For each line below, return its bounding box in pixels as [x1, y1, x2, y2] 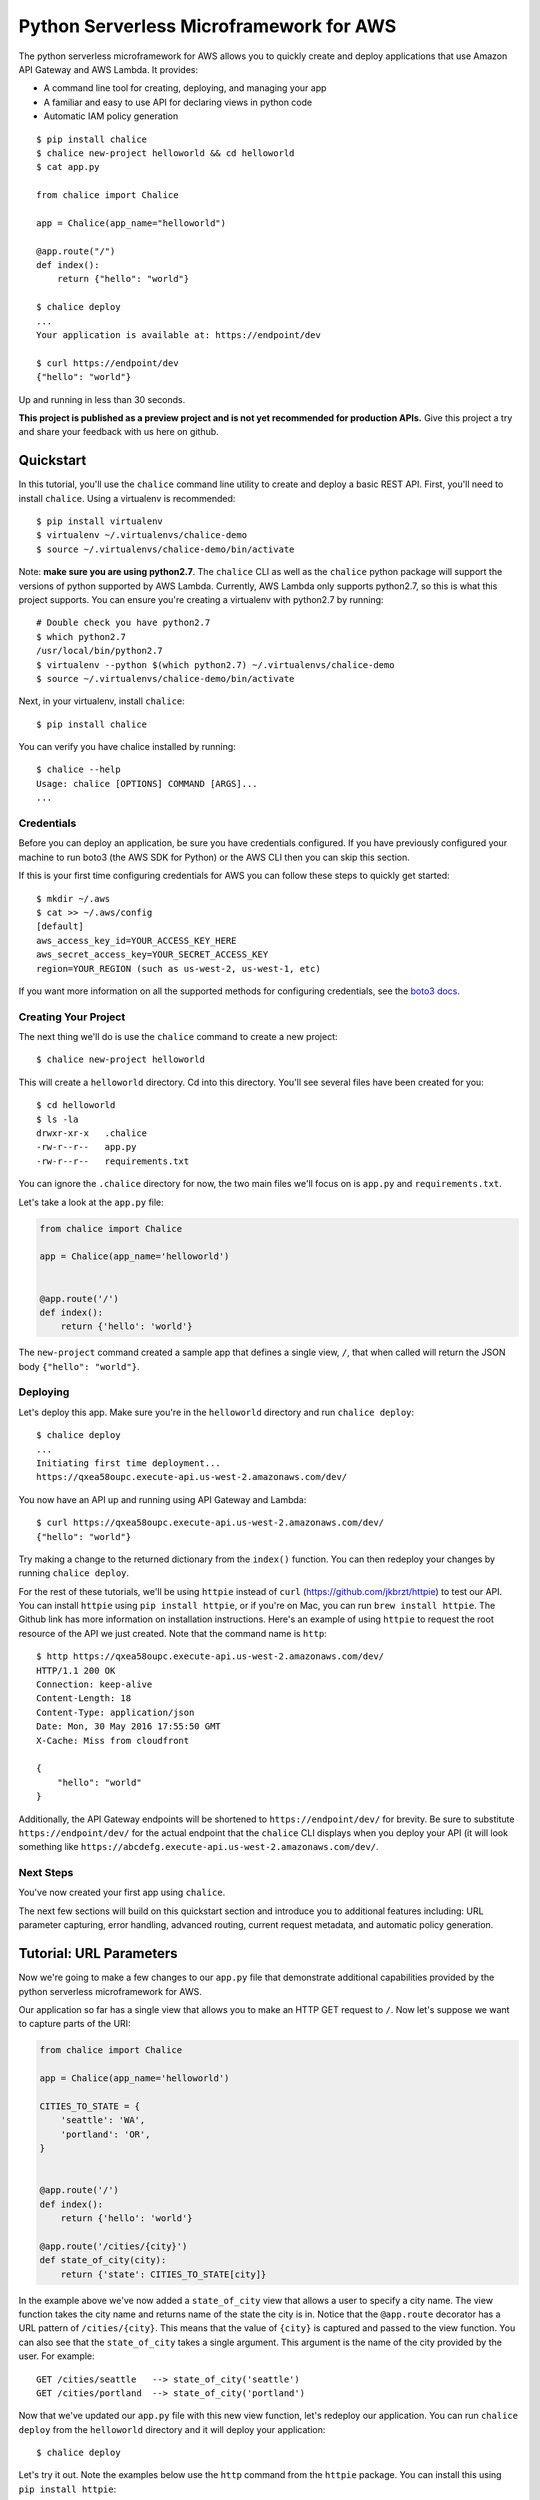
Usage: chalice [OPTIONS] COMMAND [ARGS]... [36, 778, 259, 789]
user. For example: [18, 2350, 95, 2362]
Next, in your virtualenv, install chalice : [18, 695, 185, 707]
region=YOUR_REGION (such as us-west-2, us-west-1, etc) [36, 963, 322, 974]
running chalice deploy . [18, 1567, 130, 1579]
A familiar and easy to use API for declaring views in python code [43, 96, 313, 108]
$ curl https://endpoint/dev [36, 357, 179, 369]
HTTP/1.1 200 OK [36, 1665, 116, 1676]
